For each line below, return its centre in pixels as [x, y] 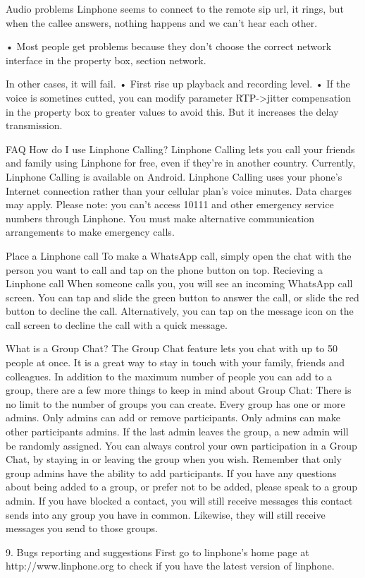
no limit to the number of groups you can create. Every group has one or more [175, 403]
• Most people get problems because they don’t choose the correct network [169, 46]
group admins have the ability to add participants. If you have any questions [171, 472]
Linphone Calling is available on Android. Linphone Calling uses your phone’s [174, 176]
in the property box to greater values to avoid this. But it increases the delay [172, 111]
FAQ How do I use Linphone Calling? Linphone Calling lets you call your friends [180, 149]
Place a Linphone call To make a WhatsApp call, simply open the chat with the [179, 255]
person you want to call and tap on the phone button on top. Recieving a [164, 269]
